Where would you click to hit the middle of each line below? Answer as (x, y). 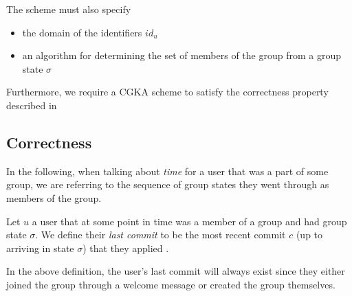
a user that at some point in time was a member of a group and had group (189, 221)
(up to (309, 235)
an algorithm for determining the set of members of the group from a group (182, 55)
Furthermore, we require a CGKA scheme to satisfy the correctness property (167, 92)
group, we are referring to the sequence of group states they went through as (168, 184)
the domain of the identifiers (82, 32)
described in (32, 105)
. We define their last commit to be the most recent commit (161, 235)
